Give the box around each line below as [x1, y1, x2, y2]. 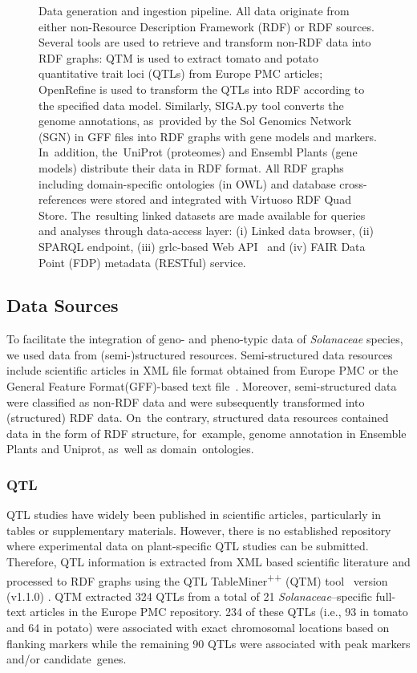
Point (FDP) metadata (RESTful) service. [38, 253, 246, 270]
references [38, 191, 87, 208]
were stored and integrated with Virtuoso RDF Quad [90, 191, 351, 208]
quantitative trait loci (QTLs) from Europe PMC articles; [38, 65, 323, 82]
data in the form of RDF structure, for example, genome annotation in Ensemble [6, 424, 407, 441]
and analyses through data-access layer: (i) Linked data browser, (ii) [38, 222, 374, 239]
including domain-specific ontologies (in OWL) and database [38, 175, 336, 192]
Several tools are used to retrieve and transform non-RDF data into [38, 34, 371, 51]
